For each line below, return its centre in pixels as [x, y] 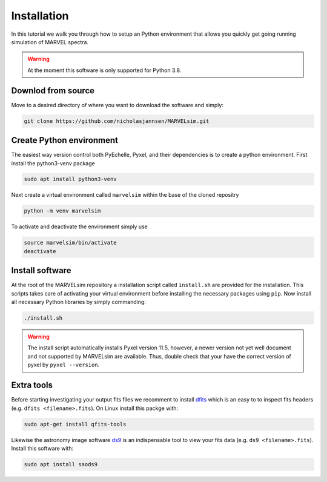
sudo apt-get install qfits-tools [75, 424]
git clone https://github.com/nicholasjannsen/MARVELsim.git [117, 121]
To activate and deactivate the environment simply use [79, 226]
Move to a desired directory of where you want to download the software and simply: [117, 105]
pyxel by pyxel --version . [64, 365]
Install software [41, 270]
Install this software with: [42, 448]
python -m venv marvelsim [62, 211]
